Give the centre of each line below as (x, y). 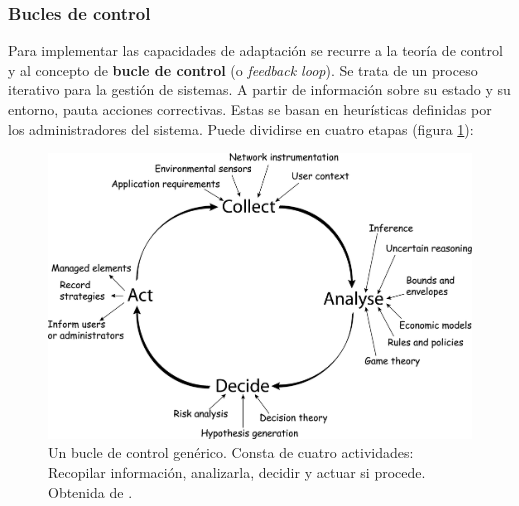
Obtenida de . (90, 491)
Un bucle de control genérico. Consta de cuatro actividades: (231, 452)
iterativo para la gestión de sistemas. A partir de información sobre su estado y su (259, 89)
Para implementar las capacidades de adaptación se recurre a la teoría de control (255, 50)
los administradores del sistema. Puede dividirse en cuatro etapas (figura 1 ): (241, 128)
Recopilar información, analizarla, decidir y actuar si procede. (237, 471)
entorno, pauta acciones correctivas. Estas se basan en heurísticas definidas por (250, 109)
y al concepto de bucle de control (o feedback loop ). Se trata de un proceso (243, 69)
